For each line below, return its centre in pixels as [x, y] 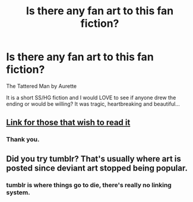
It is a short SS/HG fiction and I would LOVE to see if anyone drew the [91, 97]
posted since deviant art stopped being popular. [97, 168]
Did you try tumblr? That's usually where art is [94, 159]
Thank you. [23, 140]
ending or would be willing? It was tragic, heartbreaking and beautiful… [93, 104]
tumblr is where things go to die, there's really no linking [89, 185]
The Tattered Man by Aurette [42, 86]
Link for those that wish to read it [68, 123]
